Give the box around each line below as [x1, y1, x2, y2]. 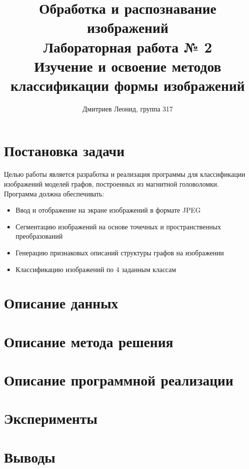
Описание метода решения [4, 331, 173, 351]
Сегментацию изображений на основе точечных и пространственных [15, 221, 221, 231]
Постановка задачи [4, 140, 125, 161]
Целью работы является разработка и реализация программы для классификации [4, 169, 246, 179]
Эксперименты [4, 408, 98, 428]
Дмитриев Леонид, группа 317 [83, 103, 173, 113]
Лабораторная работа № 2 [43, 36, 212, 56]
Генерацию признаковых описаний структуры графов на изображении [15, 247, 224, 257]
